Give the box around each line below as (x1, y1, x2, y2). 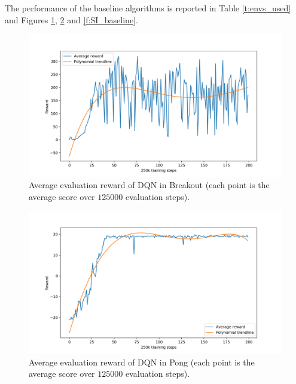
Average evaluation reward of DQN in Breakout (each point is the (29, 179, 270, 191)
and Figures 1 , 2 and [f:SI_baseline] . (5, 13, 138, 26)
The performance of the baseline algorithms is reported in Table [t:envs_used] (5, 2, 291, 14)
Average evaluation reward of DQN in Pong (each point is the (29, 355, 255, 368)
